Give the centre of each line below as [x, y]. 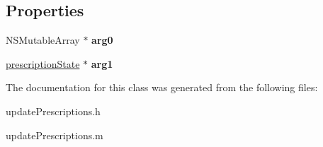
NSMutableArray [43, 40]
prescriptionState [43, 63]
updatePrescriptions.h [53, 111]
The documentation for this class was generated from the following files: [162, 87]
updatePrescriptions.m [55, 135]
